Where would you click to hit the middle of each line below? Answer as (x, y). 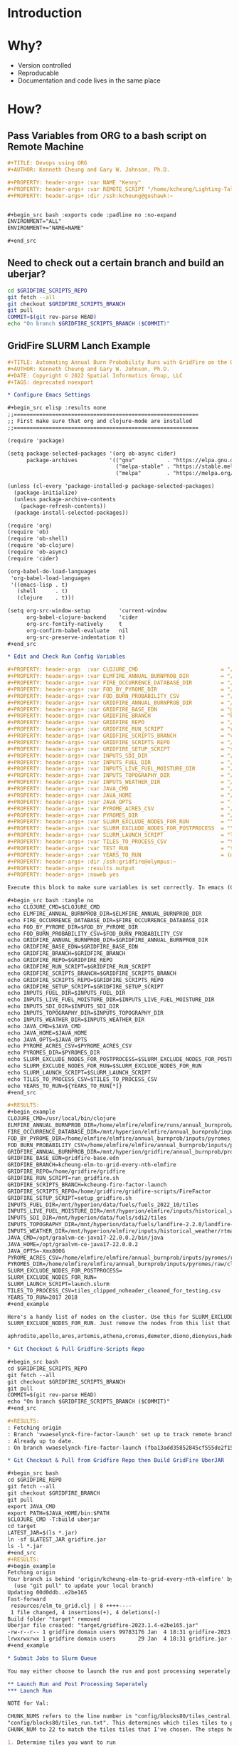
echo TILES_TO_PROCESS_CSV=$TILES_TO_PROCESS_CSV (83, 1079)
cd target (22, 1526)
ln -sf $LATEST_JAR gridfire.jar (57, 1539)
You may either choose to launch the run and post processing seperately (119, 1671)
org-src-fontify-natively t (74, 624)
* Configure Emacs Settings (49, 395)
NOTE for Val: (28, 1703)
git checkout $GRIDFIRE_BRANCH (54, 1493)
